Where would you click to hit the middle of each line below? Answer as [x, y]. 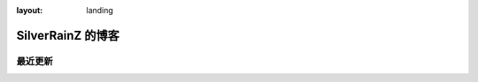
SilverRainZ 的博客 [68, 35]
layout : [30, 10]
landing [100, 10]
